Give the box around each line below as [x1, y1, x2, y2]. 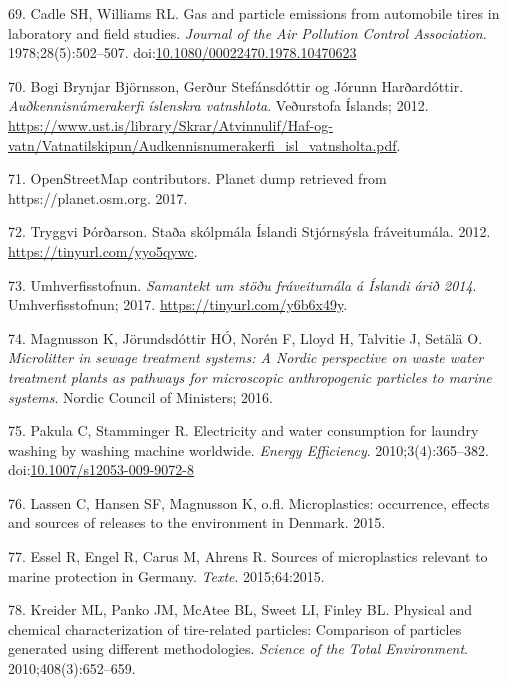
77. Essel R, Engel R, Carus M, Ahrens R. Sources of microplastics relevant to [8, 546, 488, 567]
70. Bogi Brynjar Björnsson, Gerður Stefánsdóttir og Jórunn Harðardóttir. [8, 75, 464, 96]
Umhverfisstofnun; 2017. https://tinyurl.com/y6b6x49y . [8, 294, 348, 315]
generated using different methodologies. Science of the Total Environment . [8, 638, 468, 659]
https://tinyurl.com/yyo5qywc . [8, 240, 198, 261]
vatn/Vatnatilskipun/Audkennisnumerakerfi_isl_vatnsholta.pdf [8, 134, 397, 155]
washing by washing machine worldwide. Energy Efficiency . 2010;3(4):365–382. [8, 439, 489, 460]
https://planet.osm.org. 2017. [8, 187, 188, 208]
